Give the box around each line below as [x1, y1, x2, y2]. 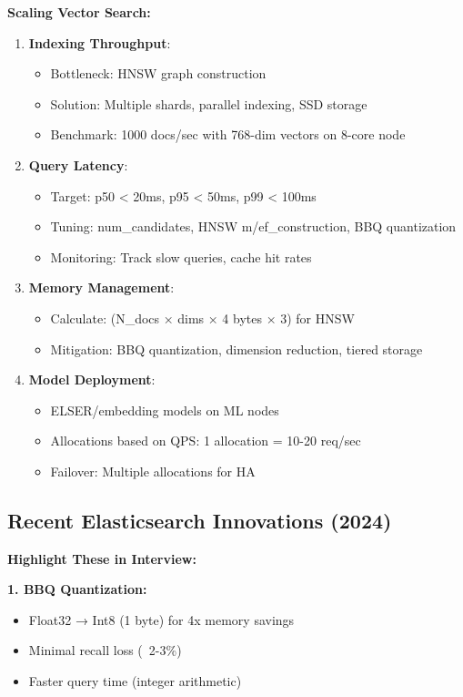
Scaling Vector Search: [7, 3, 151, 21]
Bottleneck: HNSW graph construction [50, 64, 267, 83]
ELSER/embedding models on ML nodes [50, 400, 279, 419]
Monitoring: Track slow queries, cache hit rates [50, 247, 312, 266]
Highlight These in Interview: [7, 548, 196, 568]
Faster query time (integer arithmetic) [28, 671, 242, 691]
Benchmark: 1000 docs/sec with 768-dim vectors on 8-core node [50, 125, 406, 144]
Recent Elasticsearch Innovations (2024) [7, 506, 392, 534]
